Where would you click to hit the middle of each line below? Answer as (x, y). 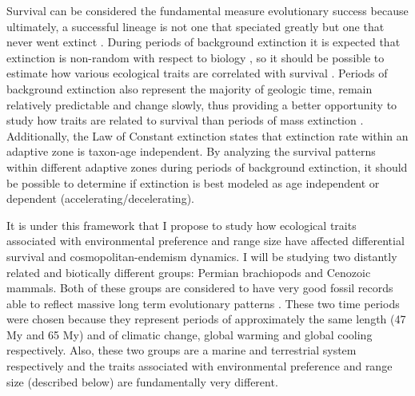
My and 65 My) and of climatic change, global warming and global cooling (190, 334)
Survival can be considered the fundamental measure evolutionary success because (207, 10)
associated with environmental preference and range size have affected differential (206, 241)
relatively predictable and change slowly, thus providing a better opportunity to (202, 104)
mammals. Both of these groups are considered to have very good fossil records (200, 288)
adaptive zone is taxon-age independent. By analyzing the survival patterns (191, 151)
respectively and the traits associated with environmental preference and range (200, 366)
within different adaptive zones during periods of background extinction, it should (207, 166)
